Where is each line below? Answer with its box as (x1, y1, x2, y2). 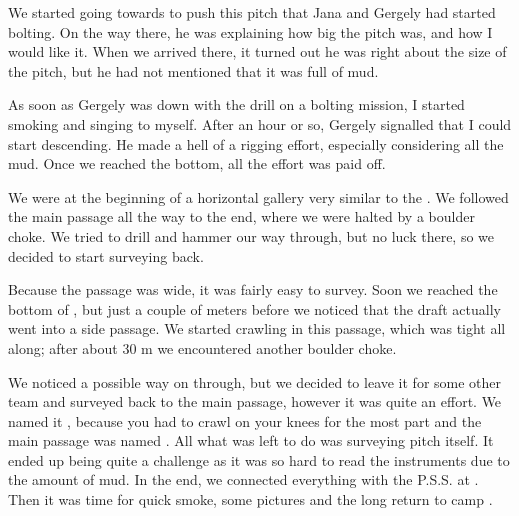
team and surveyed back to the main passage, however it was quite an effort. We (8, 391, 502, 412)
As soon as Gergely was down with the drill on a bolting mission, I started (8, 94, 465, 115)
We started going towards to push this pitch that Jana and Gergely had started (8, 2, 496, 22)
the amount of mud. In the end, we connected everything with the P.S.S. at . (8, 469, 479, 490)
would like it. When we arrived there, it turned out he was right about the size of (8, 41, 507, 62)
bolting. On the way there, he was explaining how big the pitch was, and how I (8, 21, 493, 42)
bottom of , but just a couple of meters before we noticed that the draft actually (8, 298, 501, 319)
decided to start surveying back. (8, 245, 204, 266)
